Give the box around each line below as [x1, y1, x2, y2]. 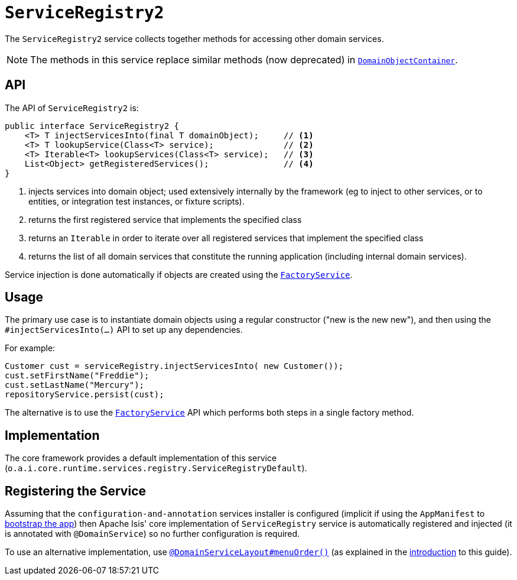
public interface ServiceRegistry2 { [5, 121, 180, 131]
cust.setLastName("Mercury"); [5, 380, 145, 390]
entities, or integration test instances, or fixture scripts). [28, 196, 245, 206]
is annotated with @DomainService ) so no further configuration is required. [5, 529, 300, 539]
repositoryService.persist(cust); [5, 390, 164, 400]
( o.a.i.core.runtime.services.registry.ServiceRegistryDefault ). [5, 463, 307, 474]
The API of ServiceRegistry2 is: [5, 102, 139, 113]
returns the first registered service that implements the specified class [28, 214, 302, 225]
